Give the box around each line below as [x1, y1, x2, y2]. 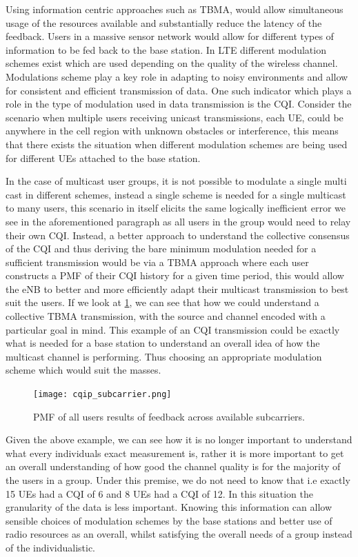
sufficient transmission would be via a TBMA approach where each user [6, 254, 309, 269]
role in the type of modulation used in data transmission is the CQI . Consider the [6, 97, 352, 111]
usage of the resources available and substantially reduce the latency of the [6, 15, 322, 30]
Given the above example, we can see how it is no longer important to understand [6, 432, 352, 447]
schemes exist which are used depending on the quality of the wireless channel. [6, 56, 338, 70]
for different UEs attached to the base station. [6, 150, 201, 165]
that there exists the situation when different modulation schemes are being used [6, 136, 348, 151]
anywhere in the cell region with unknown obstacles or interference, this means [6, 123, 339, 138]
